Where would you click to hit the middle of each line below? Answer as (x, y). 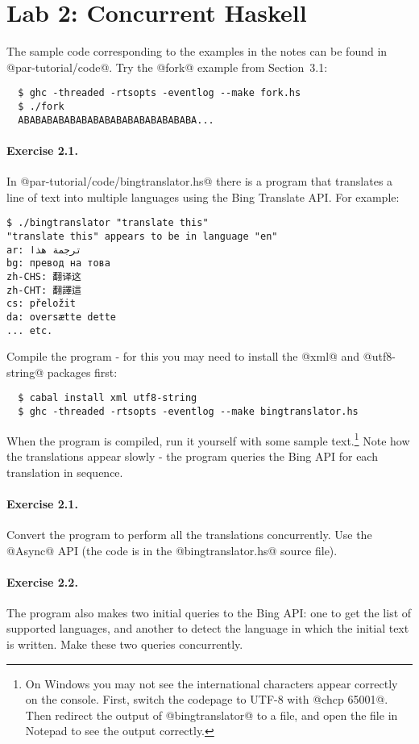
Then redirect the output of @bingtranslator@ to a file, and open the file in (212, 715)
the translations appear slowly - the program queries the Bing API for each (192, 456)
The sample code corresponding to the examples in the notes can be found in (197, 51)
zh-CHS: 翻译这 (44, 276)
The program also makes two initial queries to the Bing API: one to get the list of (209, 612)
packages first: (82, 372)
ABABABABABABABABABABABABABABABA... (116, 120)
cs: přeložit (41, 304)
